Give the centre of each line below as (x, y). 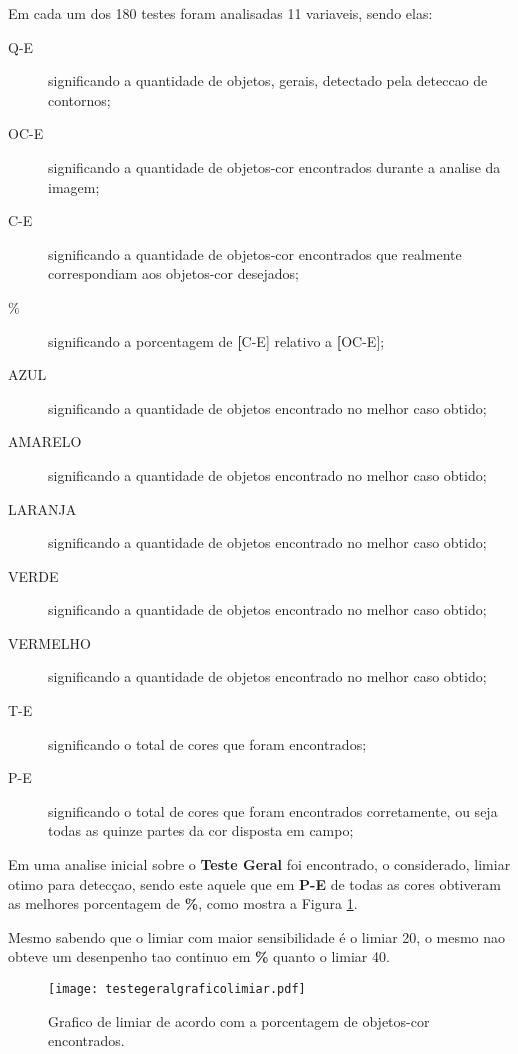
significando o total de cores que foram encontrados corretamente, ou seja (273, 810)
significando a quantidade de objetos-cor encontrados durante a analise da (274, 166)
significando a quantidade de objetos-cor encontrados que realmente (255, 253)
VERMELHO (49, 642)
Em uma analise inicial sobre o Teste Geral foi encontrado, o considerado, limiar (259, 864)
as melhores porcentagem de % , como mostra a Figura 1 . (183, 903)
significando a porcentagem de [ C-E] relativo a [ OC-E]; (216, 340)
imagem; (74, 186)
